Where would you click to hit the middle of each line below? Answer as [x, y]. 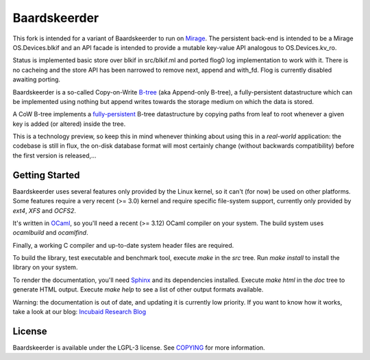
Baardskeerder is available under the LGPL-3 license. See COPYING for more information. [139, 347]
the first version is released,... [54, 155]
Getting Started [46, 175]
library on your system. [45, 268]
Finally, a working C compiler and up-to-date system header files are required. [123, 245]
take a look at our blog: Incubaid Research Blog [79, 312]
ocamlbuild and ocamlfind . [50, 233]
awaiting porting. [37, 79]
